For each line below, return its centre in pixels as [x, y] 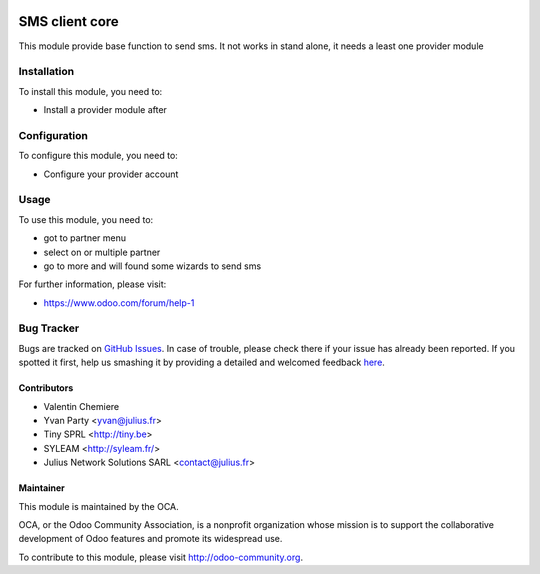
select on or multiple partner [102, 252]
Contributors [46, 388]
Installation [46, 72]
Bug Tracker [49, 328]
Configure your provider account [111, 174]
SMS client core [68, 21]
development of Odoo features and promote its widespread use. [150, 539]
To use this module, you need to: [86, 219]
